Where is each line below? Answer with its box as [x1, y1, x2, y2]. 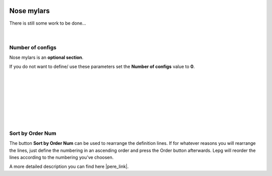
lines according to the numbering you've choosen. [9, 154, 114, 160]
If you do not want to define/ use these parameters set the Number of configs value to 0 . [9, 63, 195, 70]
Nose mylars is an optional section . [9, 54, 84, 60]
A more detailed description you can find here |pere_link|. [9, 163, 129, 169]
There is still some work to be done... [9, 20, 87, 26]
